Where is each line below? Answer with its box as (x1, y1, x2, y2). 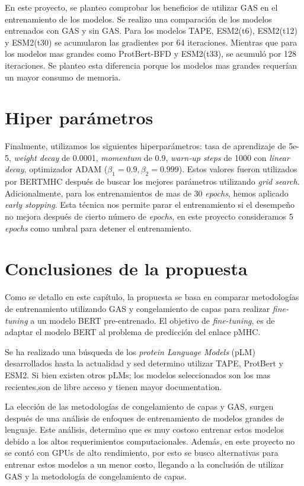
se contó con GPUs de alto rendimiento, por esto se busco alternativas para (5, 446, 279, 459)
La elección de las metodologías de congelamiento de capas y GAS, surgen (5, 400, 274, 413)
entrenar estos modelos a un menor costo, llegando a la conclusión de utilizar (5, 458, 284, 471)
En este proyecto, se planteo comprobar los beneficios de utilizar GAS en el (5, 1, 278, 13)
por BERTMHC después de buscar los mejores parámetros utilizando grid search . (5, 175, 300, 188)
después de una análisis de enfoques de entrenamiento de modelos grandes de (5, 411, 284, 424)
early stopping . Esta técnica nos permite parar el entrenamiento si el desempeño (5, 198, 295, 211)
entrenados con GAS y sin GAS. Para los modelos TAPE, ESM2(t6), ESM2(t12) (5, 24, 297, 37)
